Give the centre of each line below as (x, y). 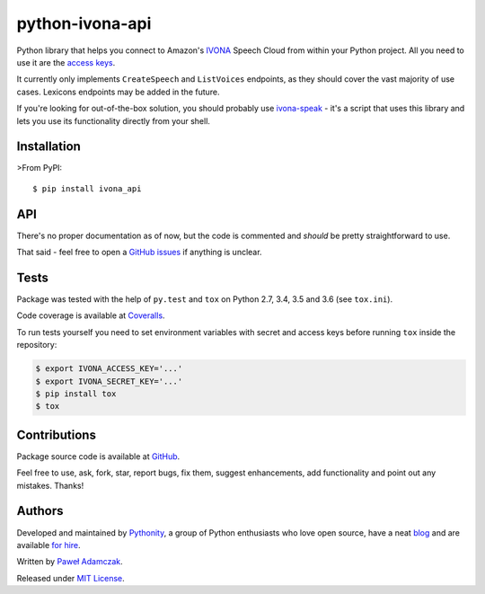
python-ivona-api (84, 23)
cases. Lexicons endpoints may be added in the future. (118, 92)
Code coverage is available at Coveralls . (91, 315)
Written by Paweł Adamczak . (70, 562)
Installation (48, 147)
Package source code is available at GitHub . (98, 456)
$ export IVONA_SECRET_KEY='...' (109, 381)
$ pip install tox (76, 394)
